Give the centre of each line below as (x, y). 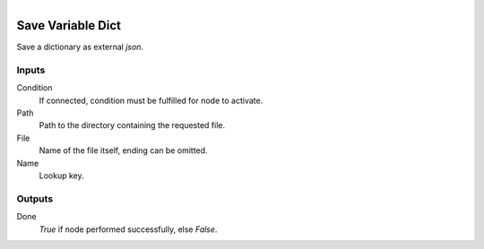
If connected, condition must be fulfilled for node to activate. (151, 100)
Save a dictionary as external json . (80, 47)
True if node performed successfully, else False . (128, 229)
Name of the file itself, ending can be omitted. (123, 150)
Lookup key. (61, 176)
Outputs (35, 199)
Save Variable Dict (69, 26)
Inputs (31, 70)
